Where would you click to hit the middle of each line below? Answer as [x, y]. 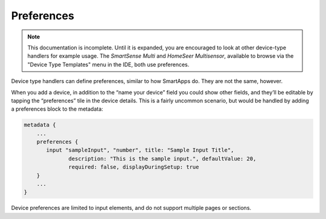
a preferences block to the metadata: [57, 109]
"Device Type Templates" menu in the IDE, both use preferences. [108, 64]
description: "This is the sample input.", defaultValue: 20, [162, 159]
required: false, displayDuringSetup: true [134, 167]
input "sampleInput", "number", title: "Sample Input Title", [140, 150]
